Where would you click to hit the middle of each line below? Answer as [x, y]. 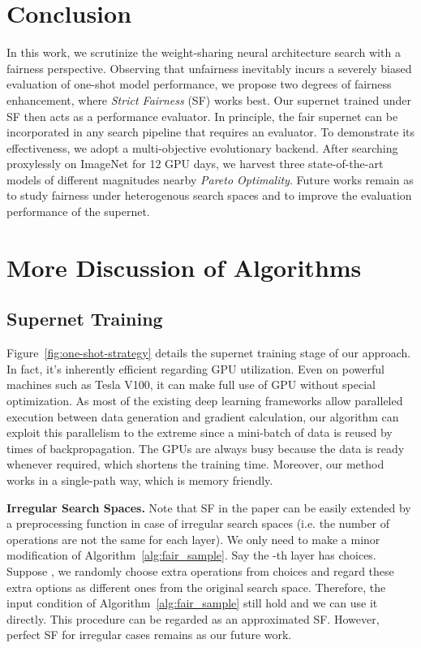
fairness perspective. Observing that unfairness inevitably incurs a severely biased [209, 68]
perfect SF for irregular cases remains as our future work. [149, 635]
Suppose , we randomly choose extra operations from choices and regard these [200, 570]
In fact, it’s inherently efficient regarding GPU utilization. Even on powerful [195, 368]
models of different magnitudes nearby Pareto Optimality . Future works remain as [210, 179]
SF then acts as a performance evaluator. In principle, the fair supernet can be [202, 116]
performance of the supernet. [78, 212]
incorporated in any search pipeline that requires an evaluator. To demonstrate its [211, 132]
